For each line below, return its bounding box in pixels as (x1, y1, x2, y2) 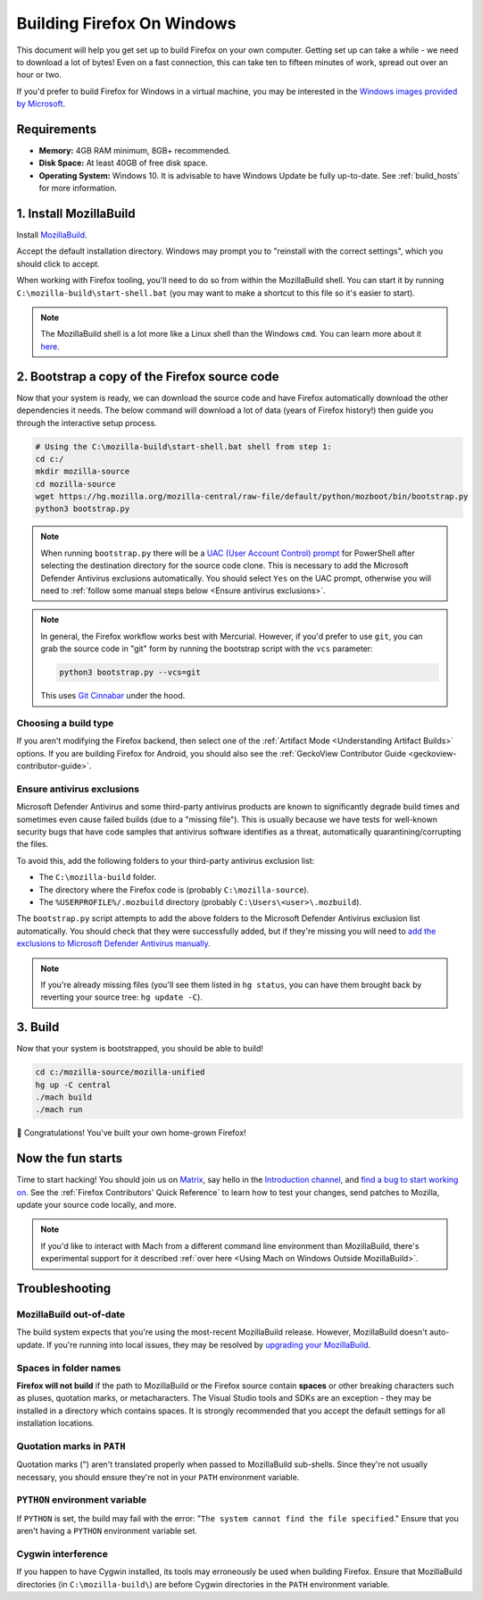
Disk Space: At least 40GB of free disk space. (38, 157, 209, 169)
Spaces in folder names (16, 1361, 121, 1374)
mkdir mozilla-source (35, 466, 130, 477)
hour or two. (16, 70, 62, 80)
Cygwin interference (16, 1547, 109, 1560)
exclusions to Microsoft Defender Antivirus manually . (16, 938, 211, 949)
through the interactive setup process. (16, 417, 158, 428)
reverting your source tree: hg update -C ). (40, 992, 203, 1002)
